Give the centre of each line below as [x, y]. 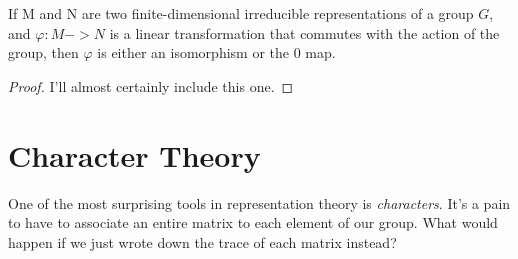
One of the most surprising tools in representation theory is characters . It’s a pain [259, 202]
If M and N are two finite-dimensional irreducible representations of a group [241, 13]
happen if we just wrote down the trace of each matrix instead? [202, 241]
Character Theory [134, 154]
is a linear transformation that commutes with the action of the [304, 32]
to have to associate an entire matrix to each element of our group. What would [253, 222]
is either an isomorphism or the [193, 52]
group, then [43, 52]
